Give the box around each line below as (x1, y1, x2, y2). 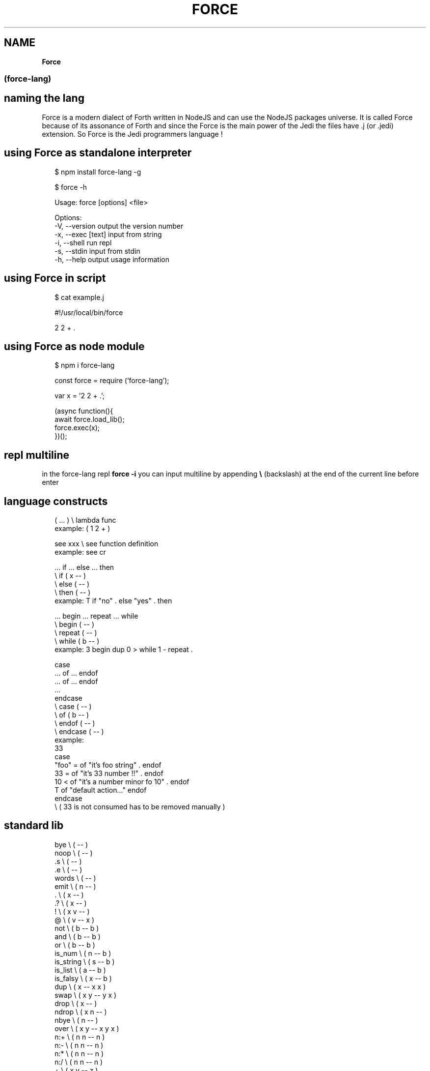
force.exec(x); (54, 423, 100, 432)
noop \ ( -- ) (54, 848, 93, 857)
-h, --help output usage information (54, 255, 170, 264)
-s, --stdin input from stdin (54, 246, 140, 255)
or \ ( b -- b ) (54, 940, 95, 949)
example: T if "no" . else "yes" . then (54, 596, 172, 605)
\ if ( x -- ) (54, 571, 86, 580)
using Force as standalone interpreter (4, 147, 192, 159)
